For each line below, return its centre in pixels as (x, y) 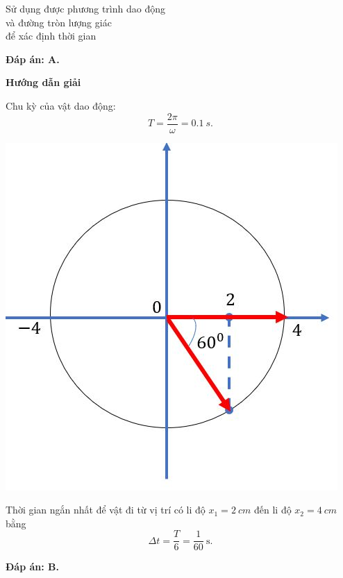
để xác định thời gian (51, 36)
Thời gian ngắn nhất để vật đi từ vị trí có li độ (106, 510)
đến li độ (273, 510)
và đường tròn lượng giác (59, 22)
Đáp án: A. (33, 59)
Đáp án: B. (32, 567)
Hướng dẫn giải (43, 82)
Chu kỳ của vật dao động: (61, 105)
